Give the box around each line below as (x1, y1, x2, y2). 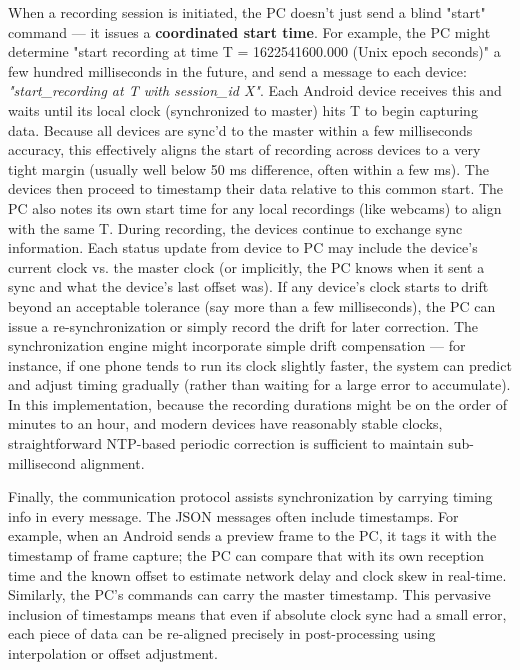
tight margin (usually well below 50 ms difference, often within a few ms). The (8, 158, 489, 179)
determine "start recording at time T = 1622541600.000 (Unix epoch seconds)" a (8, 41, 501, 62)
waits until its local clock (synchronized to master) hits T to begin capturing (8, 99, 478, 120)
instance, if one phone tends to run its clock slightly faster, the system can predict (8, 354, 512, 375)
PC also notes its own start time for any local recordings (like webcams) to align (8, 197, 502, 218)
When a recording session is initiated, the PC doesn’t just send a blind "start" (8, 2, 486, 22)
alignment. (80, 452, 145, 473)
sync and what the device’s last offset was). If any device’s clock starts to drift (8, 276, 489, 297)
